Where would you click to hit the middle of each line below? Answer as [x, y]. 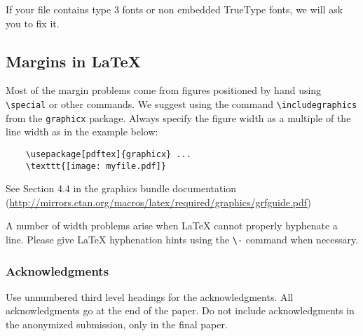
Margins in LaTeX [73, 61]
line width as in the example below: [82, 132]
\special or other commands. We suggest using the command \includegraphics [181, 103]
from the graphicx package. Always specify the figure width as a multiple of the [178, 117]
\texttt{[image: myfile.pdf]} [96, 166]
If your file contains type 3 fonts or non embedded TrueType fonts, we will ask [174, 9]
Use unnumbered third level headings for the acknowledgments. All [150, 296]
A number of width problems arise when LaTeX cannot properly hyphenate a [172, 226]
